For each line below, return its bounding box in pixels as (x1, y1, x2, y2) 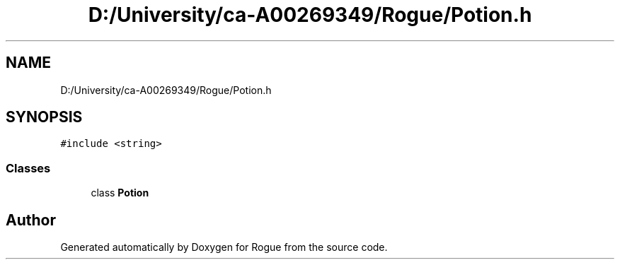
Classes (6, 160, 51, 175)
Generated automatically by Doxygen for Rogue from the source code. (60, 241, 388, 254)
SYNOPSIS (6, 108, 83, 126)
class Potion (91, 187, 149, 199)
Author (6, 211, 56, 229)
